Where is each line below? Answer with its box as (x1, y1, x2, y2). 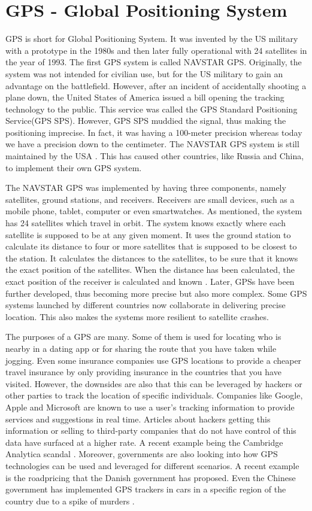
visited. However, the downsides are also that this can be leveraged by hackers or (5, 377, 302, 390)
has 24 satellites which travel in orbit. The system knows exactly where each (5, 217, 286, 229)
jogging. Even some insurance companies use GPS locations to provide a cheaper (5, 354, 302, 366)
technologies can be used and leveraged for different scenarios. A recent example (5, 459, 299, 472)
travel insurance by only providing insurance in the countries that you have (5, 366, 281, 378)
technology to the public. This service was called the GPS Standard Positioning (5, 102, 298, 115)
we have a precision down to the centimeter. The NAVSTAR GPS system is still (5, 138, 299, 150)
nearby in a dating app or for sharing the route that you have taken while (5, 342, 277, 354)
